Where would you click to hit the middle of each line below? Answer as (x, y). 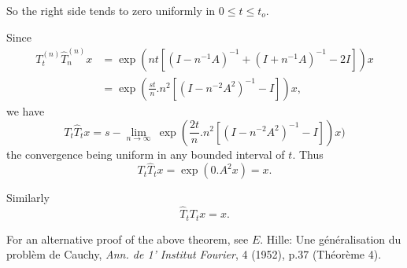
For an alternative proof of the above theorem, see (128, 239)
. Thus (308, 154)
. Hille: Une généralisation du (331, 239)
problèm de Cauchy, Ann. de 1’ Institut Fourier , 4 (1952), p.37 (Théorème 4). (194, 254)
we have (26, 110)
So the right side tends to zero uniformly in (111, 10)
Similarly (28, 198)
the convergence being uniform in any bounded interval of (146, 154)
